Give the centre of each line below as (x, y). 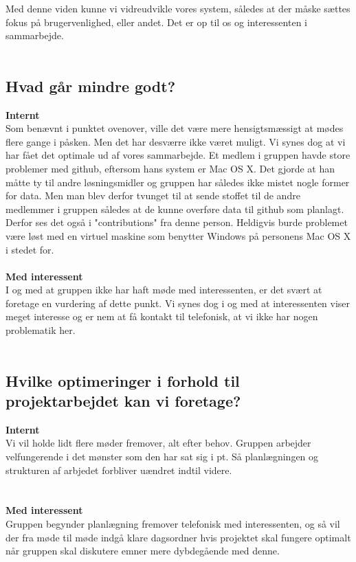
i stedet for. (30, 249)
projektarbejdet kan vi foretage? (123, 401)
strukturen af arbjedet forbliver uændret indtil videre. (119, 470)
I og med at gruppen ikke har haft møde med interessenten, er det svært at (164, 290)
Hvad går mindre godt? (91, 86)
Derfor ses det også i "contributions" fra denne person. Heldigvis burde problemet (177, 222)
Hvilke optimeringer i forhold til (123, 380)
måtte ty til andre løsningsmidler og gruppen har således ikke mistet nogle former (178, 182)
